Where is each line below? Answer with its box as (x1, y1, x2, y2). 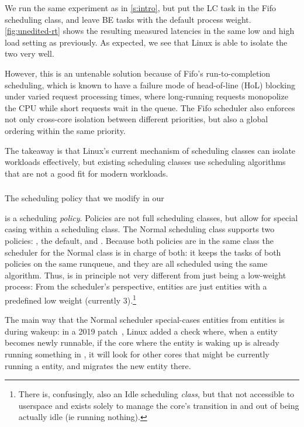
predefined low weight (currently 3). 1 (5, 292, 136, 306)
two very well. (5, 47, 54, 60)
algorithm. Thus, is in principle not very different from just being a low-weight (5, 268, 286, 281)
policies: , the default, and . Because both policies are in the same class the (5, 235, 274, 247)
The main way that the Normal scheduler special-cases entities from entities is (5, 314, 285, 326)
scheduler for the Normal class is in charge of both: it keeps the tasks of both (5, 246, 281, 258)
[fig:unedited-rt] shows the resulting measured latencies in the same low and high (5, 25, 295, 37)
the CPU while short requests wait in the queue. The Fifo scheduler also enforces (5, 101, 295, 113)
